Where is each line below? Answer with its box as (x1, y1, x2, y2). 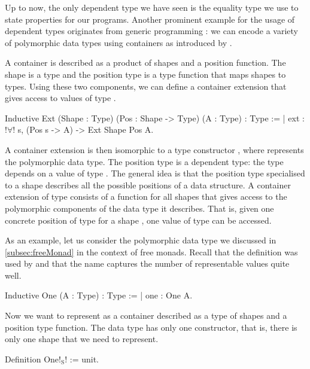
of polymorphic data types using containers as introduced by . (5, 36, 232, 48)
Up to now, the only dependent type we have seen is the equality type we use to (5, 1, 299, 13)
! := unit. (65, 352, 99, 365)
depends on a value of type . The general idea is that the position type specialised (5, 167, 305, 179)
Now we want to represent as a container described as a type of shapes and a (5, 309, 287, 322)
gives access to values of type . (5, 92, 116, 104)
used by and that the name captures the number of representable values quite (5, 257, 290, 270)
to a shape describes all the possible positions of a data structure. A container (5, 178, 291, 191)
